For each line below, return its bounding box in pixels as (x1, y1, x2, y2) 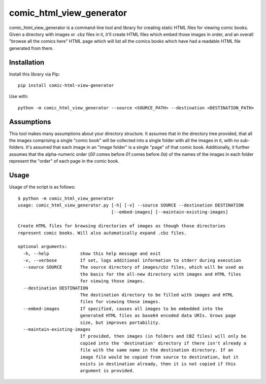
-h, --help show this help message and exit (23, 250, 161, 256)
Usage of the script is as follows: (9, 184, 76, 190)
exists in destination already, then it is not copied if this (80, 361, 236, 367)
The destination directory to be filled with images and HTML (80, 292, 233, 298)
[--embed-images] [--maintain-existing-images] (111, 209, 229, 215)
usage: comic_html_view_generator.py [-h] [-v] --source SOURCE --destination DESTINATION (18, 202, 244, 208)
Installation (9, 58, 44, 67)
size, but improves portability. (80, 319, 161, 325)
